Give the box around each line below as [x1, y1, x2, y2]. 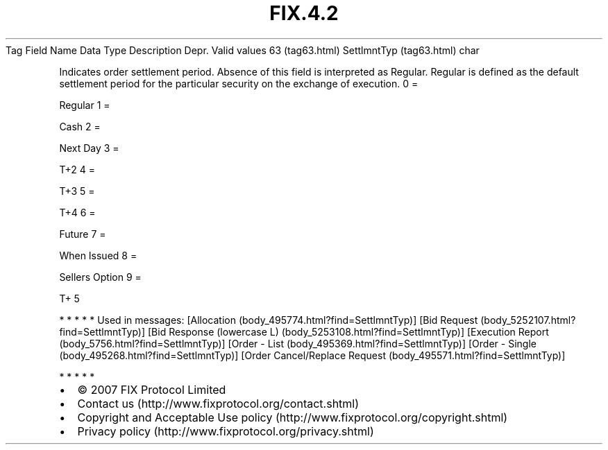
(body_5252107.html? [480, 313, 576, 326]
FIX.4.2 [269, 1, 339, 25]
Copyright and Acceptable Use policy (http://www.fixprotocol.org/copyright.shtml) [77, 410, 508, 424]
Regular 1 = [59, 98, 110, 111]
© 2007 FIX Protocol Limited [77, 382, 226, 397]
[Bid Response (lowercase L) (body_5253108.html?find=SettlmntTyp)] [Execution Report [148, 325, 549, 338]
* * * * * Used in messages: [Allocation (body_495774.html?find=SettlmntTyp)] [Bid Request [59, 313, 478, 326]
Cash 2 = [59, 120, 101, 132]
